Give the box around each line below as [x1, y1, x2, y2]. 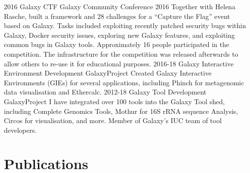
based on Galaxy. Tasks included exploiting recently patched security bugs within [4, 20, 246, 31]
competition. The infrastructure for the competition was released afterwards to [4, 48, 238, 59]
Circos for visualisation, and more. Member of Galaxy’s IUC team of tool [4, 115, 222, 126]
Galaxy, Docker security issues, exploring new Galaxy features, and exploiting [4, 30, 235, 40]
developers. [4, 125, 37, 135]
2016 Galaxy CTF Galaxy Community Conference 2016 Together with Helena [4, 1, 235, 11]
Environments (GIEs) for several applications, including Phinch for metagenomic [4, 77, 244, 87]
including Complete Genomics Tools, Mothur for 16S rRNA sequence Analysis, [4, 106, 238, 116]
